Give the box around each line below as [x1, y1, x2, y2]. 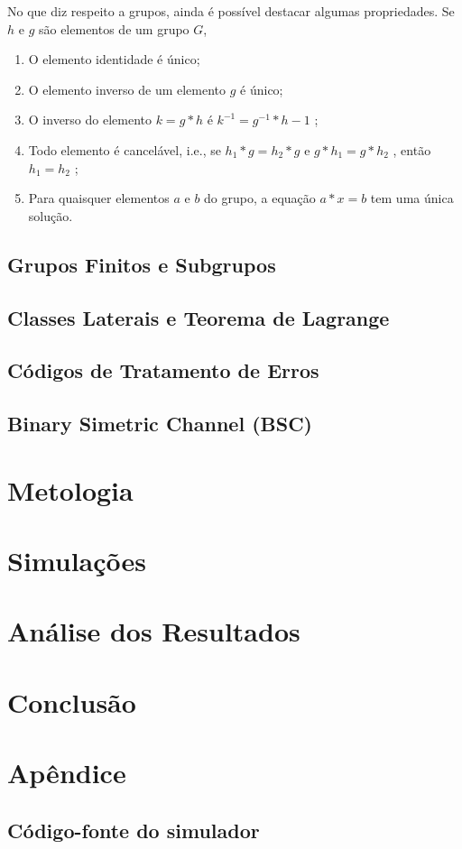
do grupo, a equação [204, 189, 316, 208]
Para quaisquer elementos [28, 189, 170, 208]
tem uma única [370, 189, 454, 208]
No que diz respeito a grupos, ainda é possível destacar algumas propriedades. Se [7, 2, 455, 20]
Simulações [7, 542, 147, 579]
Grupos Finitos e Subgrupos [7, 250, 276, 278]
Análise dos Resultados [7, 613, 300, 650]
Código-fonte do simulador [7, 816, 260, 844]
